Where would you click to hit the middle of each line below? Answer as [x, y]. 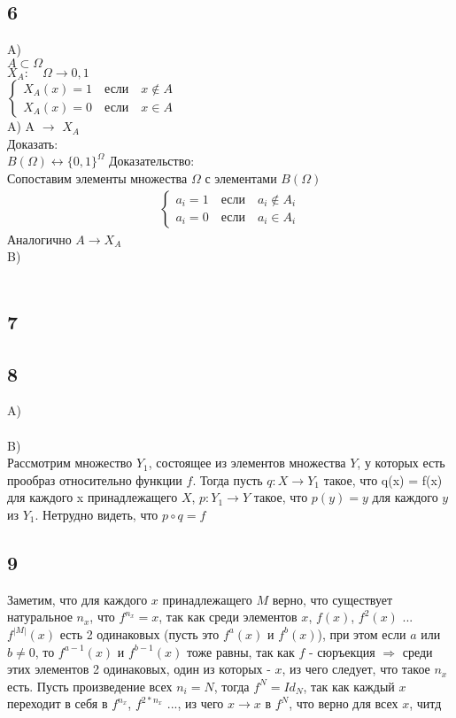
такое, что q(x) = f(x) [383, 479]
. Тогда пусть [228, 479]
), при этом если [362, 633]
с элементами [241, 178]
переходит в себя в [58, 703]
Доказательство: [151, 161]
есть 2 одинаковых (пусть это [139, 633]
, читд [425, 703]
